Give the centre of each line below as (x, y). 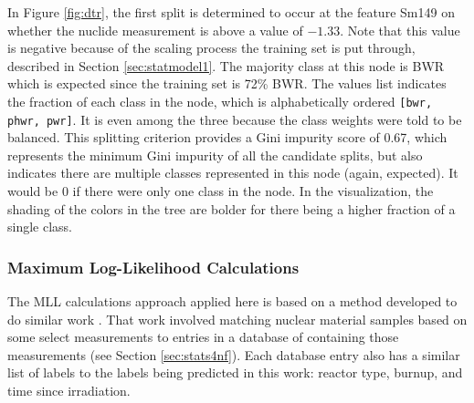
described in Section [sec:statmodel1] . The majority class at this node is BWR (226, 65)
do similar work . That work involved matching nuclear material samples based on (237, 319)
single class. (40, 227)
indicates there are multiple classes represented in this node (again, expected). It (233, 173)
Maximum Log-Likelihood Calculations (153, 267)
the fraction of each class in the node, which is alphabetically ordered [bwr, (220, 101)
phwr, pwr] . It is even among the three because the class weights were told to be (235, 119)
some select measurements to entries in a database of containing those (203, 337)
